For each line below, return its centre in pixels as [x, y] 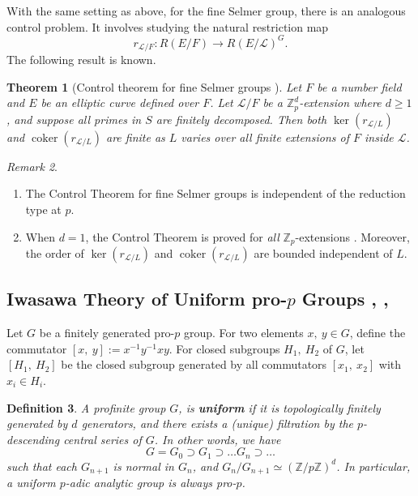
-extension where [340, 103]
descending [33, 439]
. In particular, [373, 466]
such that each [42, 466]
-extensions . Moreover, [352, 236]
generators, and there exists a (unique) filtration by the [217, 423]
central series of [102, 439]
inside [379, 137]
